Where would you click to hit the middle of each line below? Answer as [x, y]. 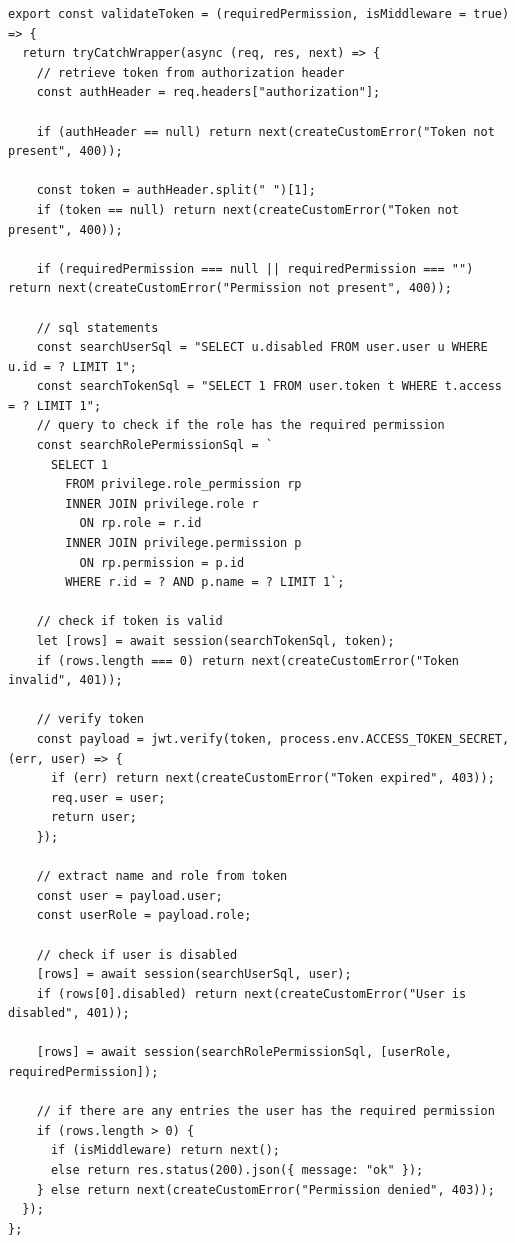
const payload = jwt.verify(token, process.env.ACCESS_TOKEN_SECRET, [273, 738]
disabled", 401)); [69, 1013]
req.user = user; [108, 797]
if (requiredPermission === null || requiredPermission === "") [255, 268]
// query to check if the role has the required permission [240, 425]
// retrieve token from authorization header [190, 72]
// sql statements [97, 327]
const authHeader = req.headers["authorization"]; [208, 92]
